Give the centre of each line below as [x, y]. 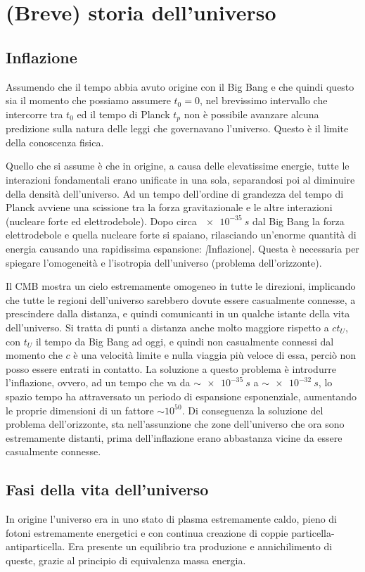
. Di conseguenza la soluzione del [252, 410]
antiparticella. [36, 546]
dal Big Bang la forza [298, 221]
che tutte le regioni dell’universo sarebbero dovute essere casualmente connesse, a [181, 299]
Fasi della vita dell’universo [107, 489]
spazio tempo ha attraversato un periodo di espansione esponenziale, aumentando [181, 396]
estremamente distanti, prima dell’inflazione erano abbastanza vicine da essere [174, 437]
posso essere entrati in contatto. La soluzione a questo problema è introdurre [171, 368]
